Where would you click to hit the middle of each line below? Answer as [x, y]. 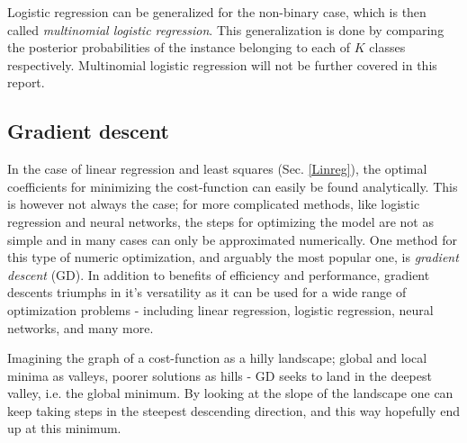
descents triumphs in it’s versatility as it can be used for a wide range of [207, 292]
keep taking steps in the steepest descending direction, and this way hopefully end [233, 410]
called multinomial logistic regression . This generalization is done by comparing [226, 29]
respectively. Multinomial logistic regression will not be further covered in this [222, 64]
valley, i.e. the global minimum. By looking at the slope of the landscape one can [230, 393]
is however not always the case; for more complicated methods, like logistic [214, 204]
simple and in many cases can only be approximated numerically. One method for [233, 239]
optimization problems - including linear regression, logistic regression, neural [220, 309]
